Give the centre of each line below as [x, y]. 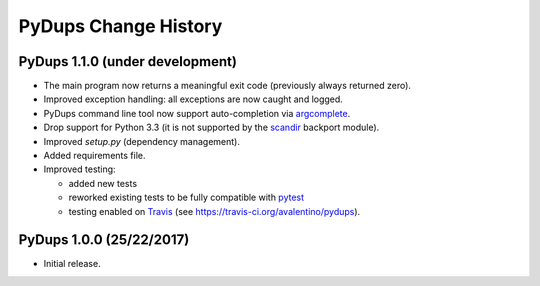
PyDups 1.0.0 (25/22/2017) [104, 240]
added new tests [103, 183]
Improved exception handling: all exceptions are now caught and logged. [193, 99]
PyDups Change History [120, 26]
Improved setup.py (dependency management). [141, 141]
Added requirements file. [94, 156]
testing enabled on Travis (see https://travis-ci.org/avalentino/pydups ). [214, 211]
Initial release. [72, 264]
